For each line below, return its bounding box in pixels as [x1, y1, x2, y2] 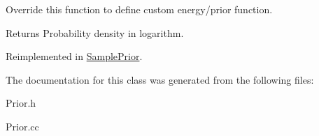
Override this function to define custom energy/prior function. [6, 2, 273, 16]
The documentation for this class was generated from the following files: [6, 72, 314, 86]
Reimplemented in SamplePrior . [6, 49, 143, 63]
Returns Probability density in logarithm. [6, 25, 184, 40]
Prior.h [6, 96, 36, 110]
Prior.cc [6, 119, 39, 133]
